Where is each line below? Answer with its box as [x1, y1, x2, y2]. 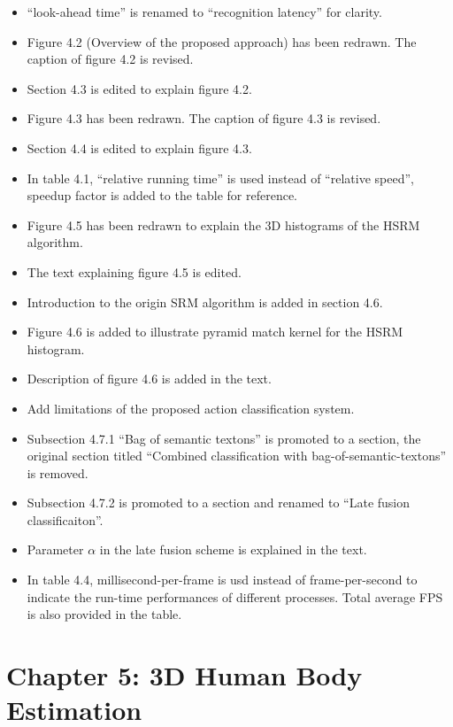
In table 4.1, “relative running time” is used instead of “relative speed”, [27, 168, 414, 187]
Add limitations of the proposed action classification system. [27, 398, 355, 417]
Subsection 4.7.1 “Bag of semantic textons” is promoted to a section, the [27, 429, 421, 447]
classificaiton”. [27, 510, 104, 529]
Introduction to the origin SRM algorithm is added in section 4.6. [27, 292, 383, 311]
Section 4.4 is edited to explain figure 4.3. [27, 138, 252, 157]
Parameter [27, 540, 84, 559]
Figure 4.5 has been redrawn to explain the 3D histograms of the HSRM [27, 215, 420, 234]
